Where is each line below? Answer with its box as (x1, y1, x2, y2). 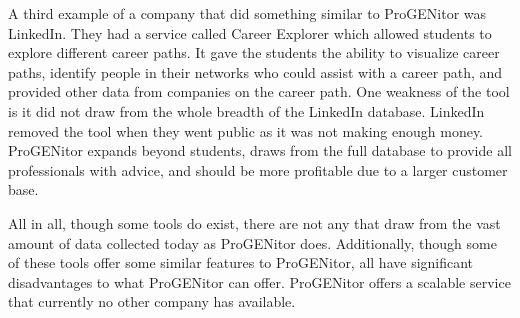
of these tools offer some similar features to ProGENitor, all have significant (8, 252, 474, 273)
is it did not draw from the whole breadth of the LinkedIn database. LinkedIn (8, 100, 485, 121)
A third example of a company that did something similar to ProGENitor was (8, 3, 487, 23)
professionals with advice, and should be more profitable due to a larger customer (8, 159, 508, 180)
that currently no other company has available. (8, 291, 296, 312)
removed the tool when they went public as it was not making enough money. (8, 120, 484, 141)
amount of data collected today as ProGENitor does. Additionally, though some (8, 232, 497, 253)
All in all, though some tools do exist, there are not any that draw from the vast (8, 212, 501, 233)
